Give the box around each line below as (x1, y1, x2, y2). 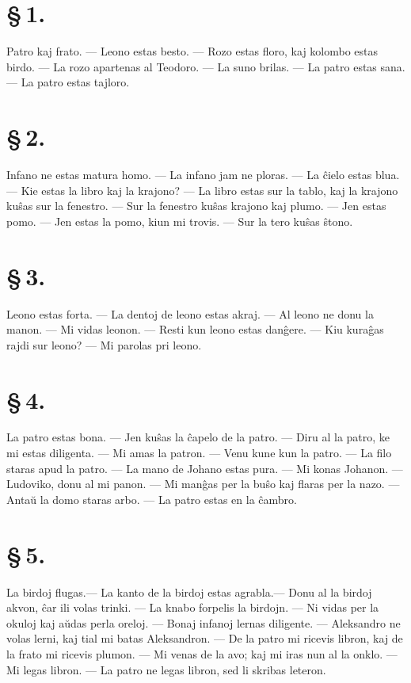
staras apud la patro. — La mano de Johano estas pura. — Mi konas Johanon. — (6, 460, 403, 476)
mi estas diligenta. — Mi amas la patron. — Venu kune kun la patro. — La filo (6, 445, 392, 461)
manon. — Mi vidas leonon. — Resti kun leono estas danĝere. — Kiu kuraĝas (6, 321, 384, 338)
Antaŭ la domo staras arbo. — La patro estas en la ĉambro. (6, 490, 297, 507)
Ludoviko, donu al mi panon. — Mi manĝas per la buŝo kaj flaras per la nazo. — (6, 475, 400, 492)
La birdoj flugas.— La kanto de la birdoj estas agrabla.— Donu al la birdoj (6, 583, 372, 600)
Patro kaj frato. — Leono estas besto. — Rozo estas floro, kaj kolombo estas (6, 43, 379, 59)
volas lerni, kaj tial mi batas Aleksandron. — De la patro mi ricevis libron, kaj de (6, 630, 403, 647)
